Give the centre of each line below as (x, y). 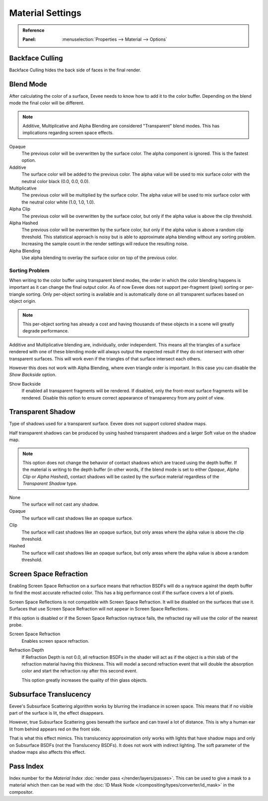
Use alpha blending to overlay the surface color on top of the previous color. (100, 258)
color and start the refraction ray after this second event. (79, 671)
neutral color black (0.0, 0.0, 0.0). (56, 181)
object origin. (23, 301)
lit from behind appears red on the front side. (55, 729)
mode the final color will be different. (47, 103)
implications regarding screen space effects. (68, 133)
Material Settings (45, 13)
